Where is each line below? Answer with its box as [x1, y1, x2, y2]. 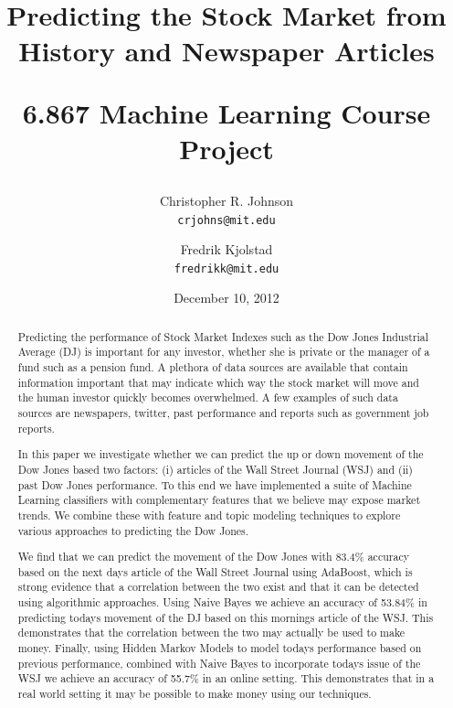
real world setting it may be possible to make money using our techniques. [17, 686, 372, 702]
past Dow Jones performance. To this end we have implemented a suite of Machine [17, 477, 412, 492]
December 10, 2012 [174, 288, 279, 307]
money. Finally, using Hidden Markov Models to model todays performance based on [17, 640, 422, 656]
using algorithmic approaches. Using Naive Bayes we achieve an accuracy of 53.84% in [17, 595, 427, 610]
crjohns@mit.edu [177, 213, 276, 227]
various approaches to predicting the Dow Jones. [17, 522, 249, 538]
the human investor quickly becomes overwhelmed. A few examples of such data [17, 390, 398, 405]
